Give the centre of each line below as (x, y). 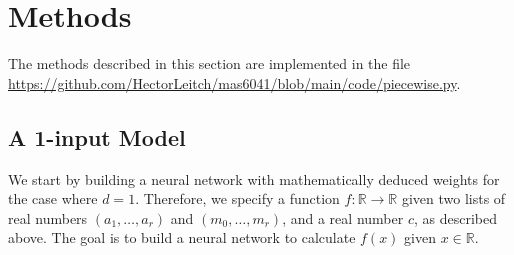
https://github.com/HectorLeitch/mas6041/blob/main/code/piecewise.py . (234, 82)
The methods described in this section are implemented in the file (209, 63)
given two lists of (453, 198)
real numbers (48, 217)
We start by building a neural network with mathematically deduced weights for (254, 178)
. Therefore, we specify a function (237, 198)
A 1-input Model (97, 136)
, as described (455, 217)
